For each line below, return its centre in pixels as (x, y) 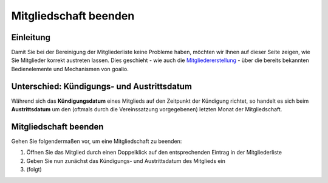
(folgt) (34, 170)
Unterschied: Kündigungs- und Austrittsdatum (102, 86)
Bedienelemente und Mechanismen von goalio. (70, 69)
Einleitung (31, 37)
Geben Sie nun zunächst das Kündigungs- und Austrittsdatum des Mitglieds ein (126, 161)
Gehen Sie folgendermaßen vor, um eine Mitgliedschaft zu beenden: (97, 141)
